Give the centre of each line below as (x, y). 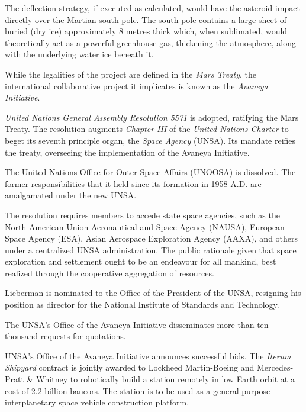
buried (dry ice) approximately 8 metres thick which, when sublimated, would (146, 31)
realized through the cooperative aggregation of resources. (109, 273)
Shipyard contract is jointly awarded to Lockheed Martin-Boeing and (130, 367)
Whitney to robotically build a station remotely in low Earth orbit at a (165, 379)
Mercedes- (275, 367)
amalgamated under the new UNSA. (71, 195)
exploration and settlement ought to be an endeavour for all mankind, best (141, 261)
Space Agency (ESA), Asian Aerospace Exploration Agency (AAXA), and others (152, 238)
